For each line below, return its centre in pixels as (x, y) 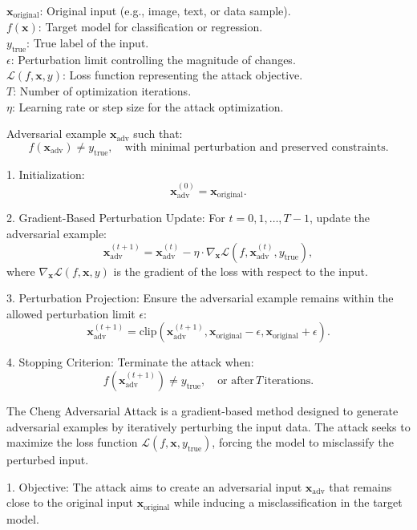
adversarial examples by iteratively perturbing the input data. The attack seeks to (208, 426)
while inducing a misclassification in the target (288, 502)
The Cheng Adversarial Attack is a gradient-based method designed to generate (202, 411)
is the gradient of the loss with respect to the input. (241, 271)
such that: (158, 134)
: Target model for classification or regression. (150, 27)
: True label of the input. (88, 43)
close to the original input (70, 502)
